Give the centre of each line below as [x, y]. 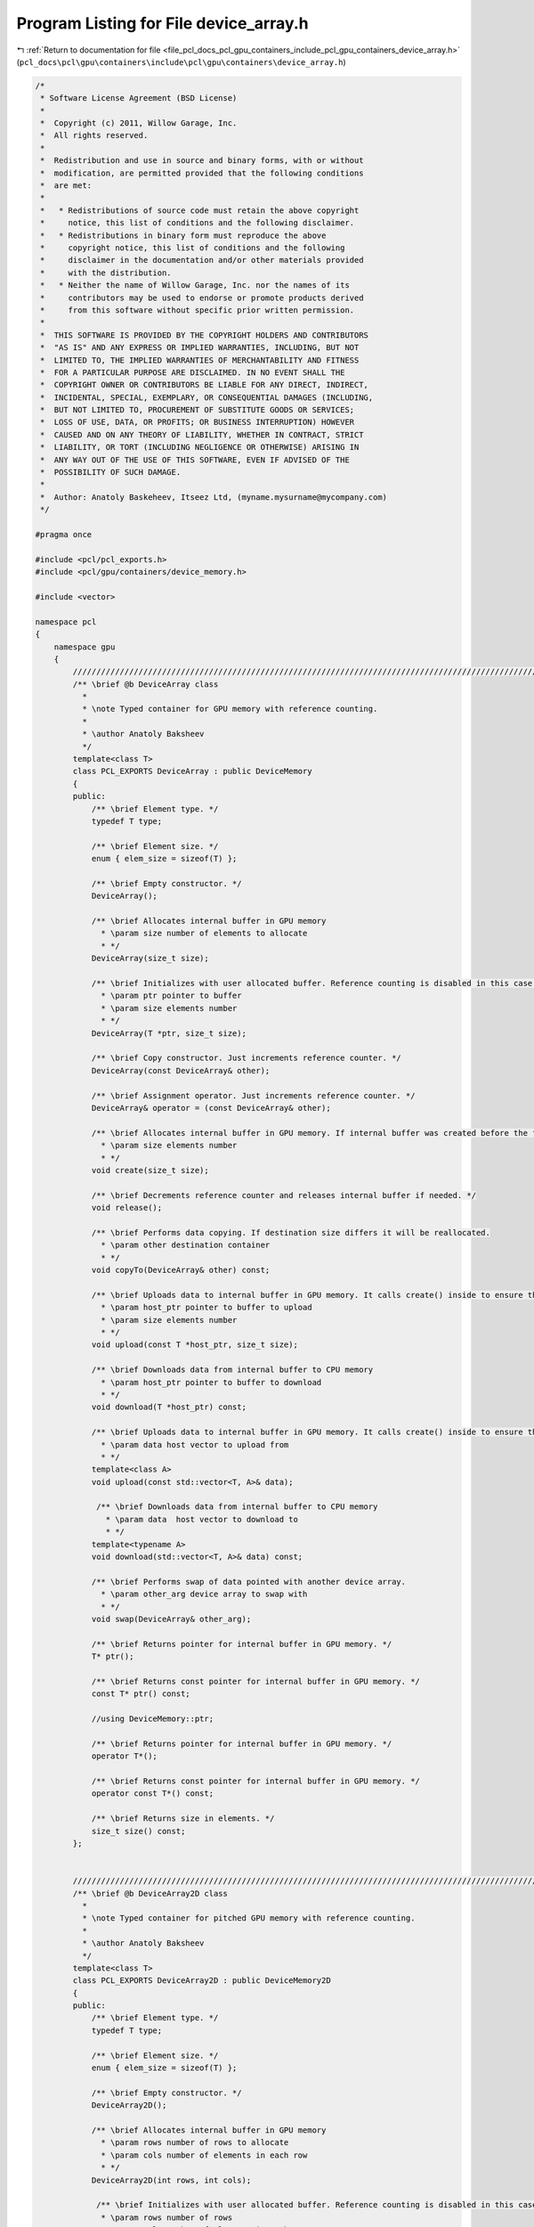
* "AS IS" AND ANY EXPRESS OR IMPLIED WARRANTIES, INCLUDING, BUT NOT [200, 348]
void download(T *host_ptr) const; [169, 1407]
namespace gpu [85, 647]
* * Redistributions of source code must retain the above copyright [200, 210]
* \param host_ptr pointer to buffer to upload [206, 1308]
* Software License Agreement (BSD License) [139, 98]
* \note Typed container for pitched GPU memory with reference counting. [248, 1918]
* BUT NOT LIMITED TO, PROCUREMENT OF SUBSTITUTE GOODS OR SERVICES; [198, 410]
